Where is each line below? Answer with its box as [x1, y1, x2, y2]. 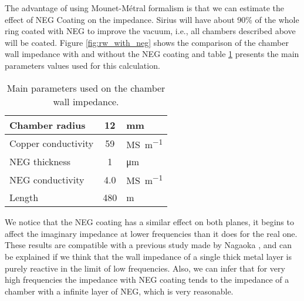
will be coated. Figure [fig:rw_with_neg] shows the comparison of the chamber [5, 36, 289, 48]
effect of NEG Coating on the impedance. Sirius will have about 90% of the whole [5, 13, 299, 25]
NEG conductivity [9, 172, 85, 186]
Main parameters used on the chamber [6, 81, 165, 95]
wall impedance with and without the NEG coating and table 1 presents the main [5, 48, 299, 60]
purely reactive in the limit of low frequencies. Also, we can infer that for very [5, 262, 285, 274]
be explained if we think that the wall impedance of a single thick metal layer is [5, 250, 292, 262]
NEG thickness [9, 154, 71, 168]
